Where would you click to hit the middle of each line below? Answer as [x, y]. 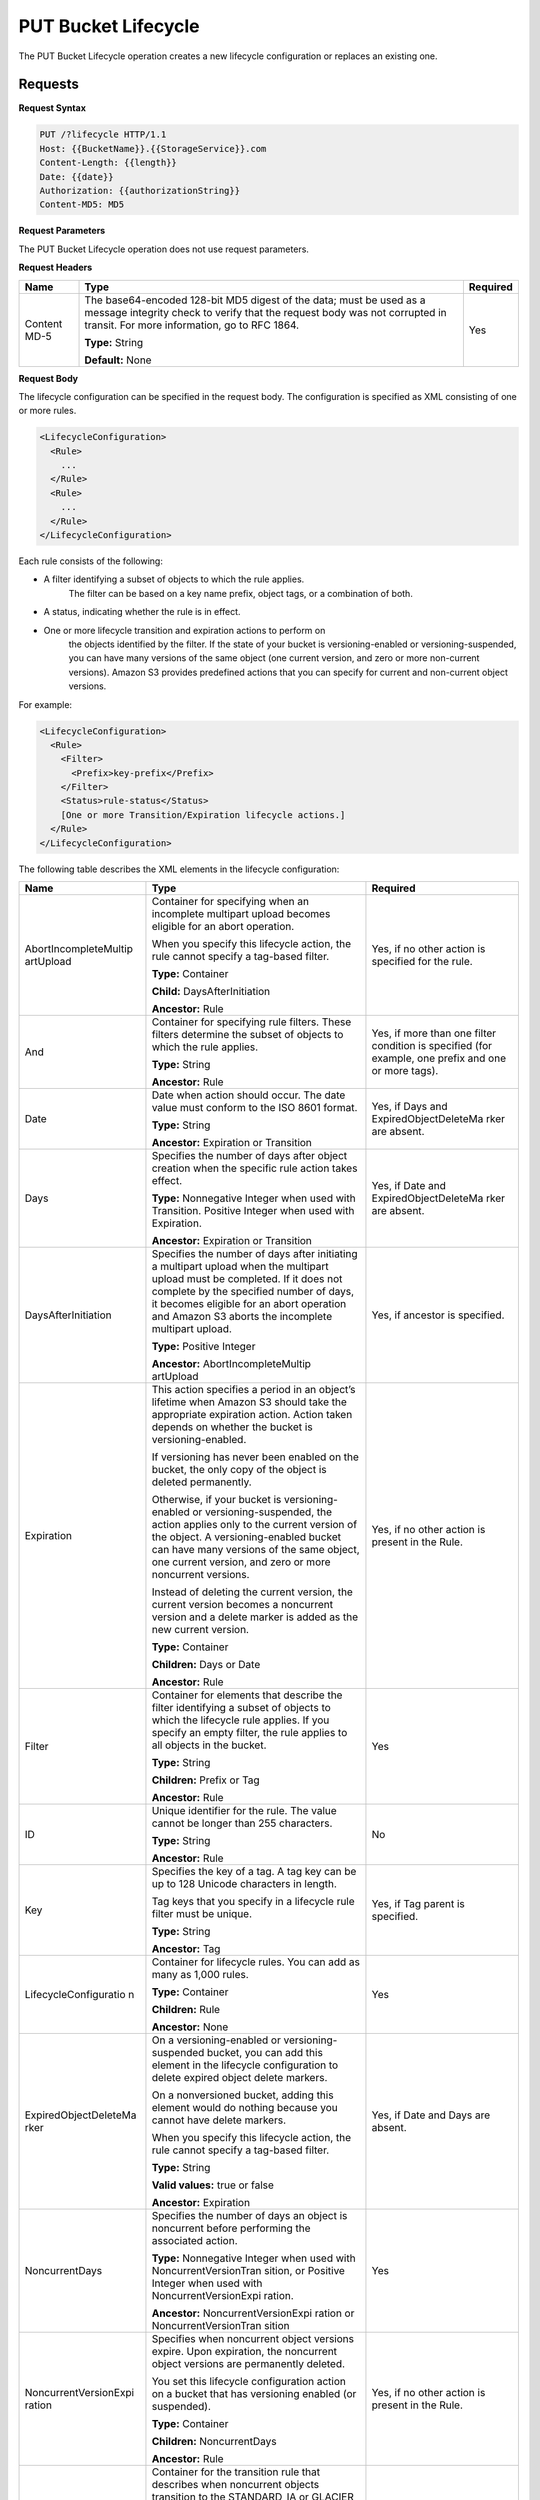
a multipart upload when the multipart [240, 1267]
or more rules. [47, 411]
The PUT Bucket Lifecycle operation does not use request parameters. [164, 249]
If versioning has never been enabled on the [255, 1457]
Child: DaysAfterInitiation [211, 992]
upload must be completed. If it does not [247, 1279]
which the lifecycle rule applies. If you [240, 1720]
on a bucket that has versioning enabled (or [254, 2394]
